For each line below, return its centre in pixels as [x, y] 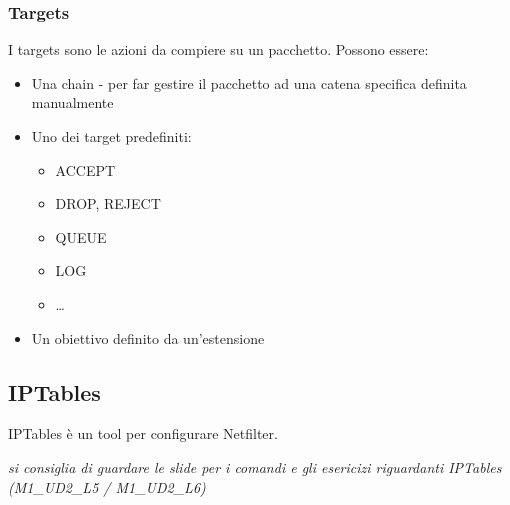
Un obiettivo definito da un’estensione [148, 337]
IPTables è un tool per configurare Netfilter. [143, 433]
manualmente [72, 102]
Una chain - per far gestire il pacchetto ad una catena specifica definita [249, 82]
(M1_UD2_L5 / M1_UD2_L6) [107, 486]
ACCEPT [85, 169]
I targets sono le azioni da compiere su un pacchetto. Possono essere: [218, 49]
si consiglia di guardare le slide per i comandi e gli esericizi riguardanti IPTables [255, 466]
